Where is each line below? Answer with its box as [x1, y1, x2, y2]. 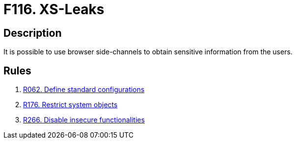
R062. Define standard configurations [23, 85, 145, 94]
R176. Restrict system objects [23, 100, 118, 109]
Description [3, 26, 62, 39]
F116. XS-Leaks [3, 1, 104, 18]
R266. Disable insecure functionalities [23, 116, 145, 124]
